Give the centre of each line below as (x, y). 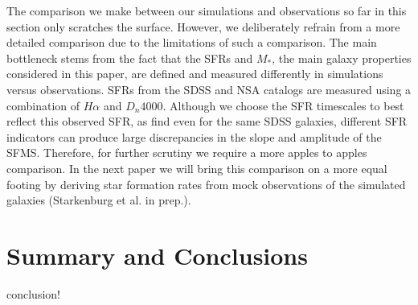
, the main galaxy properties (342, 58)
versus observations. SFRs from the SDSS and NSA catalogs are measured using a (209, 89)
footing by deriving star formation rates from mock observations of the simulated (206, 184)
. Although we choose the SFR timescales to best (283, 105)
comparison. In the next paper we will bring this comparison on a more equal (197, 168)
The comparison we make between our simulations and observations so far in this (207, 10)
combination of (43, 105)
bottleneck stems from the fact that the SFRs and (130, 58)
